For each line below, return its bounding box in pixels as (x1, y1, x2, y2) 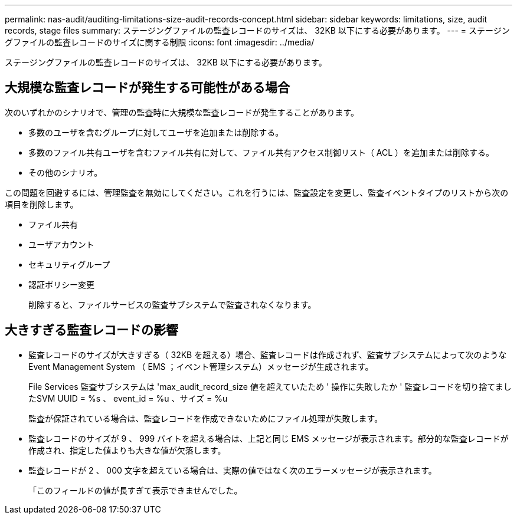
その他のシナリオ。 (28, 167, 103, 178)
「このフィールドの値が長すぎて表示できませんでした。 (28, 485, 243, 495)
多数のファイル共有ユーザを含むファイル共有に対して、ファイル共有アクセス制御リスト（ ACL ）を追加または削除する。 (28, 147, 495, 157)
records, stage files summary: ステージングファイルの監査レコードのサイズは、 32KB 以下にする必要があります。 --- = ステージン (5, 25, 510, 35)
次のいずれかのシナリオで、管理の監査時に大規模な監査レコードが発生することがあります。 (5, 107, 359, 117)
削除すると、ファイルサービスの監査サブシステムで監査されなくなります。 (28, 299, 316, 310)
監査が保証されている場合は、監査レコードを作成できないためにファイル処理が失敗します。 (28, 413, 383, 423)
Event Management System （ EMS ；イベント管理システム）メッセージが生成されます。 (28, 361, 374, 372)
